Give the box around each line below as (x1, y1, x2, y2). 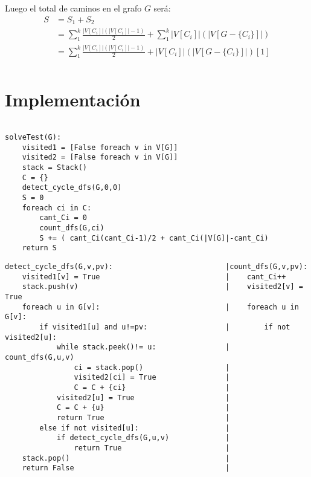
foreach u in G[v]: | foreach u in (22, 302, 299, 311)
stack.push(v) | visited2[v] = (22, 282, 303, 291)
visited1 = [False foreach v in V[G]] (22, 143, 178, 152)
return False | (22, 464, 230, 473)
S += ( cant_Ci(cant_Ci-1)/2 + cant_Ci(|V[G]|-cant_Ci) (39, 233, 269, 242)
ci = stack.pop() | (74, 363, 230, 372)
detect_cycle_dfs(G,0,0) (22, 183, 122, 192)
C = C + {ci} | (74, 383, 230, 392)
